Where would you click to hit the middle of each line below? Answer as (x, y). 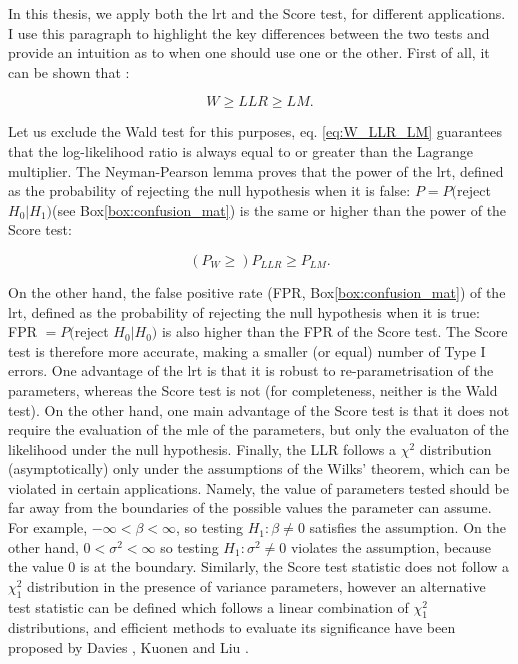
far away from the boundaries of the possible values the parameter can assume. (250, 507)
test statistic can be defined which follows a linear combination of (208, 606)
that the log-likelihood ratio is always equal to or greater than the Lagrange (240, 150)
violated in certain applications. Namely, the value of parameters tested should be (258, 487)
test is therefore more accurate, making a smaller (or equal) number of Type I (247, 350)
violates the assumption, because (391, 546)
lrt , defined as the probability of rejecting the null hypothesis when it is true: (244, 311)
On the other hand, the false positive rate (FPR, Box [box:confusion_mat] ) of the (257, 291)
